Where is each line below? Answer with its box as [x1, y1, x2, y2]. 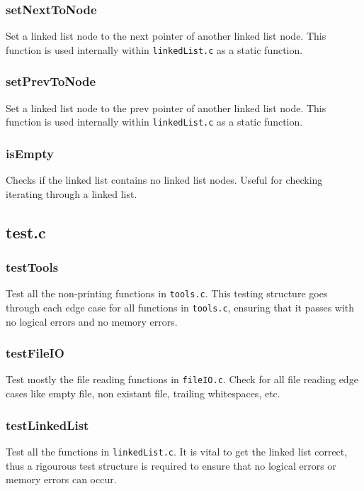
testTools [6, 258, 59, 276]
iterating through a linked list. [6, 186, 137, 201]
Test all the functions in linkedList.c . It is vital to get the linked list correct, [6, 443, 348, 458]
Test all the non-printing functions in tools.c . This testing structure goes [6, 286, 328, 301]
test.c [6, 221, 46, 243]
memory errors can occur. [6, 472, 117, 487]
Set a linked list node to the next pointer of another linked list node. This [6, 28, 326, 43]
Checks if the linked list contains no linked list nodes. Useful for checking [6, 172, 323, 187]
